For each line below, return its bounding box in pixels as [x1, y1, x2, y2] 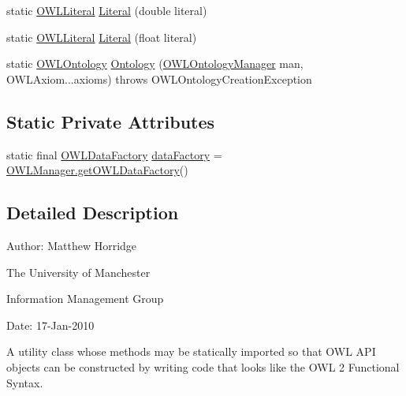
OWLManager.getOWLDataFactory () [6, 162, 188, 178]
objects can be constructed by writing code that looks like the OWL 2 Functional [6, 358, 400, 375]
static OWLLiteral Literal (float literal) [6, 28, 197, 45]
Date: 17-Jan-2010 [6, 316, 95, 333]
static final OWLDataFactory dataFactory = [6, 146, 222, 163]
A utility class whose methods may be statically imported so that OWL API [6, 343, 376, 360]
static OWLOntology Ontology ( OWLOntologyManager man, [6, 55, 304, 72]
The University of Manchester [6, 263, 151, 280]
